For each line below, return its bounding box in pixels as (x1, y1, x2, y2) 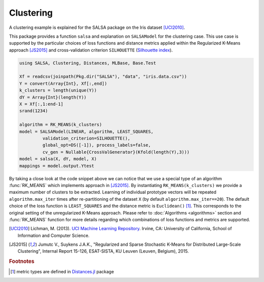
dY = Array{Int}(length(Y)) (19, 94, 87, 100)
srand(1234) (19, 108, 48, 114)
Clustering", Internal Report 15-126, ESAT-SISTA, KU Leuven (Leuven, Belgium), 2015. (18, 248, 189, 254)
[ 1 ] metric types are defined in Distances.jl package (10, 268, 114, 274)
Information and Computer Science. (18, 233, 90, 238)
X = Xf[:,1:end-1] (19, 101, 64, 107)
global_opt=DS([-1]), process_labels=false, (42, 142, 151, 148)
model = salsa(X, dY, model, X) (19, 156, 97, 162)
